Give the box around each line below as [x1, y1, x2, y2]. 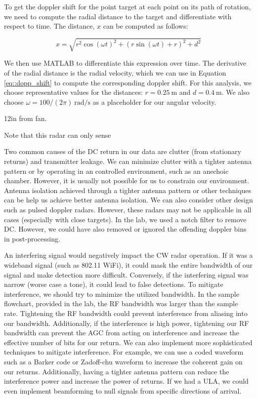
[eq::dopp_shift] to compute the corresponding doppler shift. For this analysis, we [4, 77, 252, 87]
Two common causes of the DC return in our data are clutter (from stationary [4, 146, 241, 157]
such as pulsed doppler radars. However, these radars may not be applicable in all [4, 204, 252, 215]
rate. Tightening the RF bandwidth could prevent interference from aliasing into [4, 308, 248, 318]
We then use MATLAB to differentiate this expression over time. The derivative [4, 58, 247, 68]
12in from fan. [4, 113, 47, 123]
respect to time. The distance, [4, 21, 95, 31]
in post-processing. [4, 233, 60, 243]
